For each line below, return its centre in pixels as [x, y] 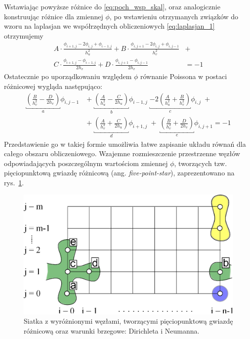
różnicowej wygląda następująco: [53, 86]
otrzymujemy [24, 35]
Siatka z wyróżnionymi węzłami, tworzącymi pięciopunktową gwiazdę [128, 321]
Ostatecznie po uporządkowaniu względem [68, 76]
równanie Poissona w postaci [184, 76]
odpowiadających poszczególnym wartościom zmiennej [86, 163]
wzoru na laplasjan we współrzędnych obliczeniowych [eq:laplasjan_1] [109, 26]
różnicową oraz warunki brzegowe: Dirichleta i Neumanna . [112, 330]
